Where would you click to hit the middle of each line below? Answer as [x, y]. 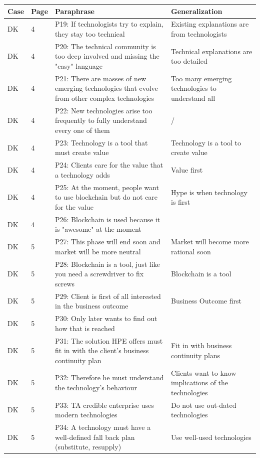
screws [65, 283]
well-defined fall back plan [95, 437]
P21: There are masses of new [101, 78]
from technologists [199, 33]
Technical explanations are [212, 51]
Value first [187, 170]
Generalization [197, 11]
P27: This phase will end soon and [108, 242]
